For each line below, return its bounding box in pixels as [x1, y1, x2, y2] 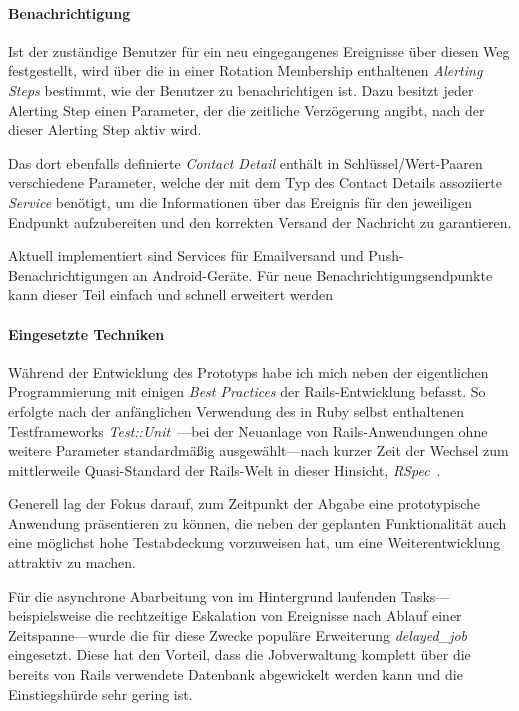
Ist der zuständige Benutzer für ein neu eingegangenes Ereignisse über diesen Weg [8, 40, 510, 61]
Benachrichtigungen [8, 264, 129, 285]
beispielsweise [8, 605, 91, 626]
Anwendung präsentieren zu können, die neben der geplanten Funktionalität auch [8, 512, 507, 533]
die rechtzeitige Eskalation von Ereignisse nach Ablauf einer [95, 605, 462, 626]
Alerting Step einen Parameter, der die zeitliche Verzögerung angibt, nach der [8, 99, 485, 120]
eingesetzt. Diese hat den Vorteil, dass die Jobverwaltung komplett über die [8, 644, 471, 665]
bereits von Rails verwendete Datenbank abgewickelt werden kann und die [8, 664, 463, 685]
